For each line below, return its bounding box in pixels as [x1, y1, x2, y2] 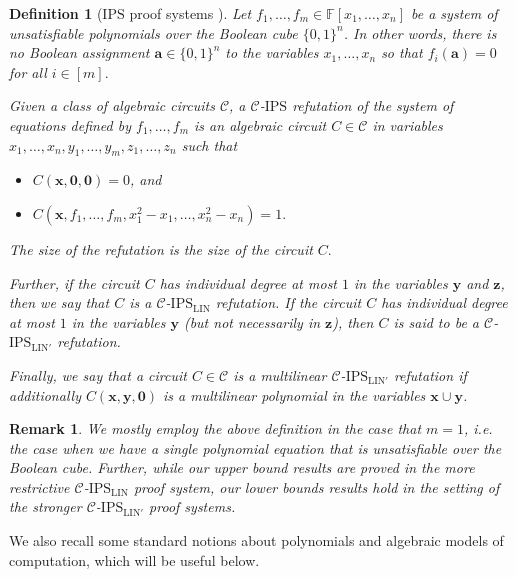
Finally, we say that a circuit [9, 364, 187, 385]
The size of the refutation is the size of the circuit [9, 238, 313, 259]
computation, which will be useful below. [9, 549, 260, 570]
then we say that [9, 292, 110, 313]
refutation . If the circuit [215, 292, 362, 313]
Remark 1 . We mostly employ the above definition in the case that [9, 418, 422, 439]
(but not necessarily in [183, 311, 321, 332]
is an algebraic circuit [194, 114, 327, 135]
